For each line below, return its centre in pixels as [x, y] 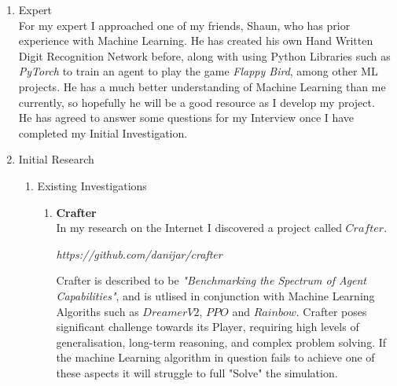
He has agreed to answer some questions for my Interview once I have [186, 118]
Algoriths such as [97, 311]
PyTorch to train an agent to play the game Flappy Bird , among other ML [198, 71]
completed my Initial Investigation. [103, 132]
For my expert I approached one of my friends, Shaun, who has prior [184, 25]
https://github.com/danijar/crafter [139, 254]
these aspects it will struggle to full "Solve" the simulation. [197, 372]
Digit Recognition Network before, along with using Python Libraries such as [204, 55]
